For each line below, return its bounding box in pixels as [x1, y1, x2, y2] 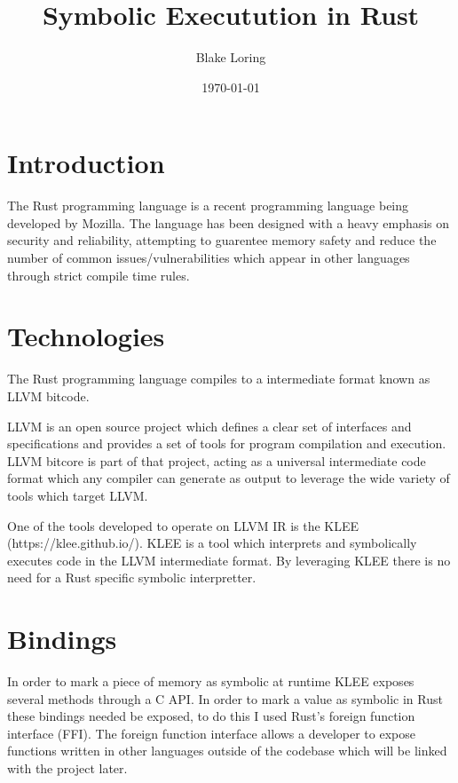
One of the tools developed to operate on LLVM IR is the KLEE [7, 516, 359, 534]
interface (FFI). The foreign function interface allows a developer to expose [7, 724, 415, 742]
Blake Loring [195, 48, 266, 67]
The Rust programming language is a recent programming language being [7, 196, 409, 215]
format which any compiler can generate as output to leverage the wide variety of [7, 469, 450, 487]
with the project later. [7, 758, 128, 777]
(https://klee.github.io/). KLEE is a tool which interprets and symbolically [7, 534, 417, 552]
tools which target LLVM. [7, 486, 148, 504]
